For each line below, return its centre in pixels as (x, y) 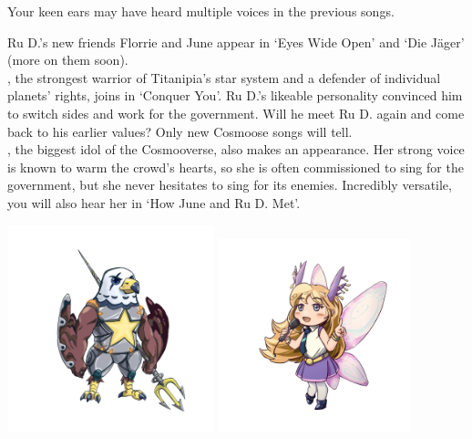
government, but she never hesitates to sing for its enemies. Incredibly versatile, (230, 185)
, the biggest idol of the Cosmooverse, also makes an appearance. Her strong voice (236, 149)
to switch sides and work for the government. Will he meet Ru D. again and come (236, 113)
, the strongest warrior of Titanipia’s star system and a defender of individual (224, 77)
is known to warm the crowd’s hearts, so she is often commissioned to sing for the (236, 167)
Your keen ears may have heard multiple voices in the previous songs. (201, 11)
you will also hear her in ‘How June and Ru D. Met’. (154, 202)
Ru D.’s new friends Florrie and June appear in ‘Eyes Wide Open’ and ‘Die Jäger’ (236, 42)
